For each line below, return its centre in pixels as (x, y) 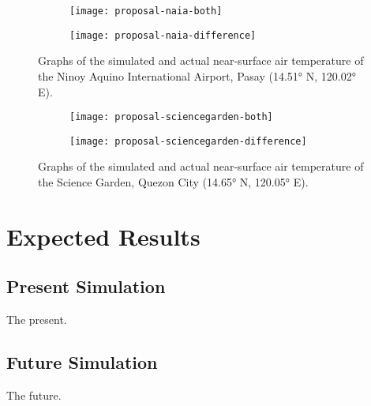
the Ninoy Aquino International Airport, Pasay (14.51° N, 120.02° (197, 75)
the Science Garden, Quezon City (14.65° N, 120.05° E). (173, 182)
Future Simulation (82, 362)
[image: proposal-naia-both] (146, 11)
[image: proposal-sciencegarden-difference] (188, 141)
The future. (34, 395)
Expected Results (103, 236)
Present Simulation (86, 286)
